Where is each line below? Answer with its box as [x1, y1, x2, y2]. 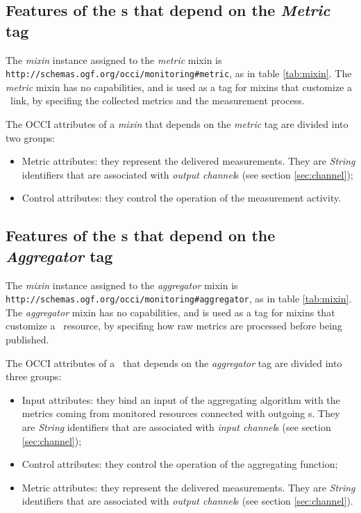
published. [6, 332, 49, 347]
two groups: [6, 130, 55, 145]
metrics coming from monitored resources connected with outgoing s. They [22, 406, 340, 421]
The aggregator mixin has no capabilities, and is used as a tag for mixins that [6, 304, 335, 319]
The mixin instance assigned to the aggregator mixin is [6, 277, 238, 292]
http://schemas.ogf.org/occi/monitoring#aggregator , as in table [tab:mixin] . [6, 291, 352, 306]
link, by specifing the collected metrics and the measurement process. [10, 93, 305, 108]
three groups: [6, 369, 62, 384]
